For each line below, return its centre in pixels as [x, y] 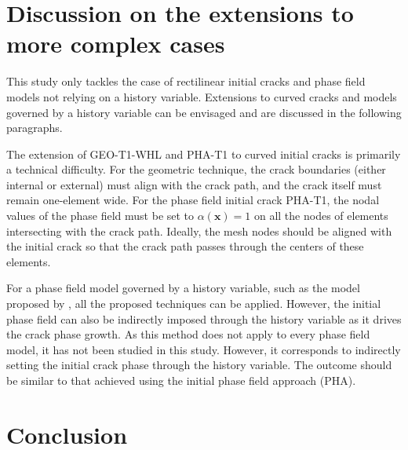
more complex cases [116, 44]
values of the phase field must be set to [100, 216]
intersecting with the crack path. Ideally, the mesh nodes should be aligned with [199, 230]
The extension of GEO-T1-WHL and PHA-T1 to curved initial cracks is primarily [204, 154]
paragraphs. [35, 128]
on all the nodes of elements [321, 216]
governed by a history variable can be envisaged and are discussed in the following [204, 112]
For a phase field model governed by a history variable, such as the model [183, 288]
